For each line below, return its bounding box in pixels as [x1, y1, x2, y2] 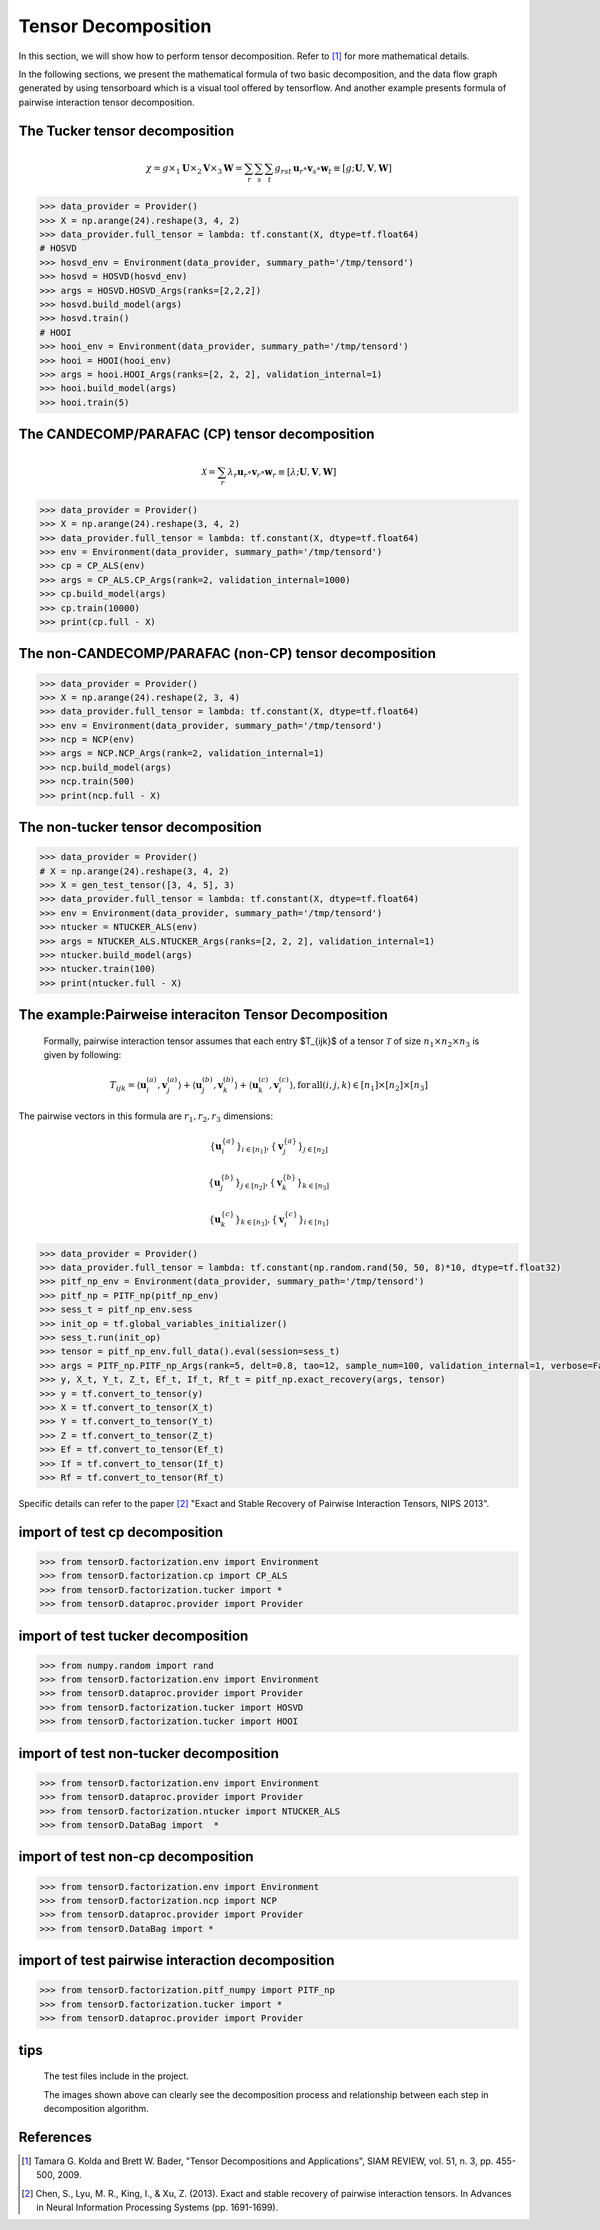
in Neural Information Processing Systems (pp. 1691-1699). [36, 2201, 279, 2214]
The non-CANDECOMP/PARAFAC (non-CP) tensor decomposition [18, 645, 437, 662]
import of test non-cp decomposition [18, 1848, 254, 1865]
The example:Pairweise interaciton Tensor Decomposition [18, 1006, 389, 1024]
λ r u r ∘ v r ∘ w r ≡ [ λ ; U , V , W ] [227, 466, 337, 480]
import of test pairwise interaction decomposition [18, 1952, 335, 1969]
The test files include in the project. [43, 2070, 190, 2082]
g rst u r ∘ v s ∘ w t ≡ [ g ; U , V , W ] [274, 162, 392, 176]
